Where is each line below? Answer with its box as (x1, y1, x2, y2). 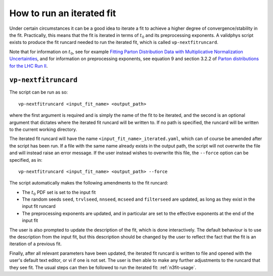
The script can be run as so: (9, 89, 68, 96)
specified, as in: (9, 157, 42, 163)
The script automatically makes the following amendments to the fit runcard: (9, 180, 168, 186)
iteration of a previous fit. (9, 241, 62, 247)
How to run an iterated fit (9, 8, 116, 19)
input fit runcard (22, 203, 56, 209)
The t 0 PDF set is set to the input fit (22, 189, 96, 197)
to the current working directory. (9, 126, 77, 132)
